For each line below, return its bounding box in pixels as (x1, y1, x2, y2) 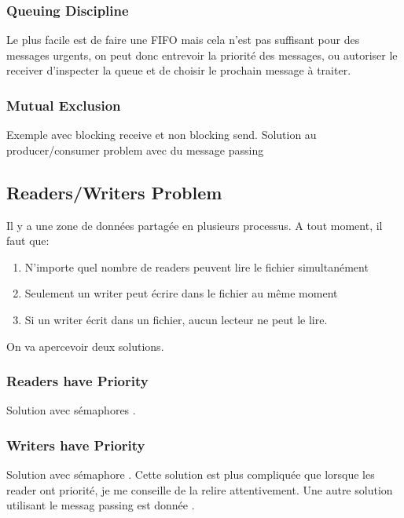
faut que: (6, 232, 50, 249)
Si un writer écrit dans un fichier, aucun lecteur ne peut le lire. (24, 311, 328, 327)
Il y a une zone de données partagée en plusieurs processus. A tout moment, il (6, 217, 383, 233)
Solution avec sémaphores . (6, 402, 136, 418)
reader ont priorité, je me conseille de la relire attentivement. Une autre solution (6, 481, 393, 498)
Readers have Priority (6, 371, 149, 391)
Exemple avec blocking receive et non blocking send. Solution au (6, 126, 317, 143)
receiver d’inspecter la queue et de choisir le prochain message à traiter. (6, 62, 351, 78)
